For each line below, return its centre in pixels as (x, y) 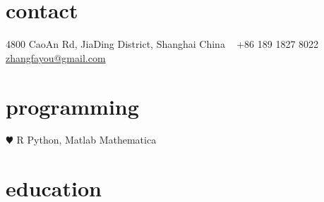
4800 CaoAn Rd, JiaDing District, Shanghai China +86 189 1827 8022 (162, 44)
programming (72, 106)
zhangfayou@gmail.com (56, 57)
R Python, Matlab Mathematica (86, 140)
